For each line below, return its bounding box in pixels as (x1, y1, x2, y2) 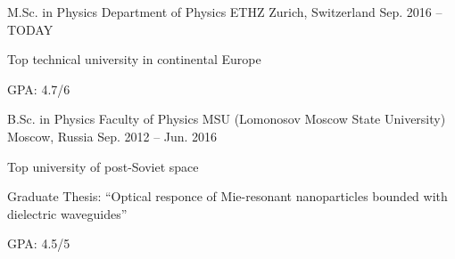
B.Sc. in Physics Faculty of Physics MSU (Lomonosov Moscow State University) (7, 109, 446, 128)
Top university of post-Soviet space (7, 157, 199, 175)
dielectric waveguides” (7, 204, 128, 223)
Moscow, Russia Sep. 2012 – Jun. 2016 (7, 126, 218, 145)
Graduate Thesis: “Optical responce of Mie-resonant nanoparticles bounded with (7, 187, 448, 206)
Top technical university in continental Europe (7, 50, 261, 69)
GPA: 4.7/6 (7, 79, 70, 98)
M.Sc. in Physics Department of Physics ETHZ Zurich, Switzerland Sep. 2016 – (7, 3, 443, 20)
